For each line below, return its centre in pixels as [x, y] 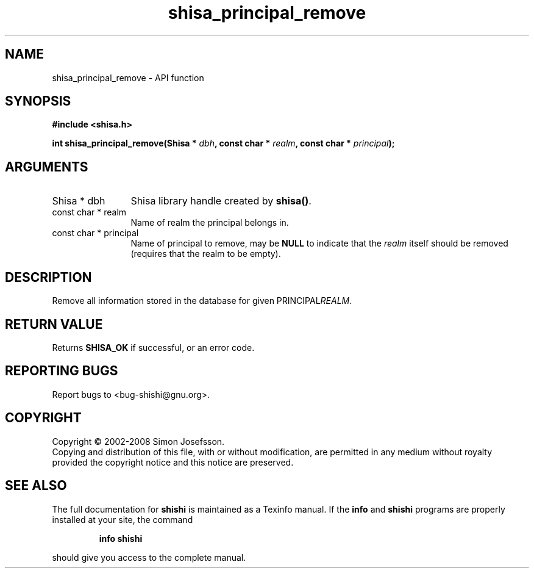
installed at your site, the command [123, 519]
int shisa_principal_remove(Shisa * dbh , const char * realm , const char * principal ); [223, 143]
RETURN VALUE [54, 324]
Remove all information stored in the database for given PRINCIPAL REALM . [202, 301]
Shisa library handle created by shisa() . [221, 201]
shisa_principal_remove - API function [128, 77]
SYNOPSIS [38, 101]
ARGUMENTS [47, 167]
